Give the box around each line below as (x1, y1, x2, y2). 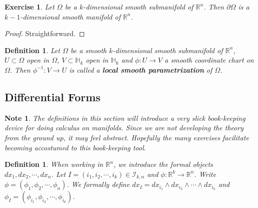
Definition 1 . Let (5, 45, 60, 55)
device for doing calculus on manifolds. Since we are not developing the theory (5, 122, 244, 133)
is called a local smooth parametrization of (69, 64, 212, 75)
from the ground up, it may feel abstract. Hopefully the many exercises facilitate (5, 132, 249, 142)
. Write (194, 168, 216, 179)
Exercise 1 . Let (5, 2, 55, 12)
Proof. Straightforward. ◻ (5, 28, 85, 39)
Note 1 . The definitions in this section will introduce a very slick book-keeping (5, 112, 245, 123)
